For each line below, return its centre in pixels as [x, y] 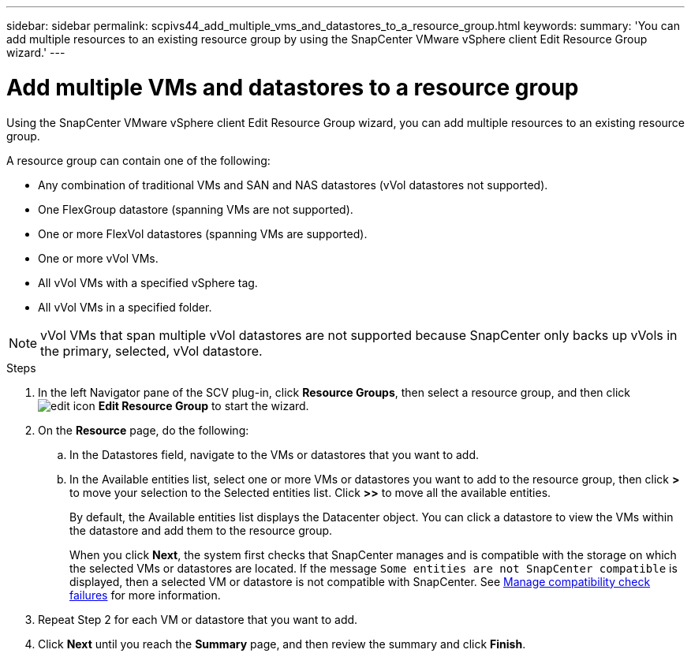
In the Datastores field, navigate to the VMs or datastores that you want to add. [275, 454]
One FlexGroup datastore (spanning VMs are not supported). [196, 209]
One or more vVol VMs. [98, 258]
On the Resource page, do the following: [144, 430]
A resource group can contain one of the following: [138, 160]
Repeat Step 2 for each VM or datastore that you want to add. [198, 619]
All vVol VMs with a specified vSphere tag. [148, 282]
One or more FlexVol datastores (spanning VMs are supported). [203, 233]
